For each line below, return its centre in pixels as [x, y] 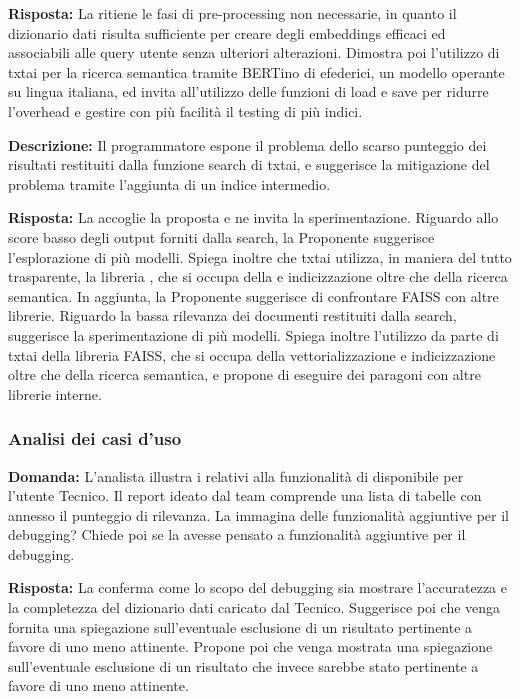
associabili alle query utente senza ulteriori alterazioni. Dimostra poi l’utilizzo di [254, 52]
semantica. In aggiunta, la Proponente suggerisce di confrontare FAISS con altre [253, 295]
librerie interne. [55, 393]
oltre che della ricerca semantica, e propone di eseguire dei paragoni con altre [244, 374]
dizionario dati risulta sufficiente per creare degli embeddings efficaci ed [227, 32]
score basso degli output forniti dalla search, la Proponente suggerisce [221, 236]
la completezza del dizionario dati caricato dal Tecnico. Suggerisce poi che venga [254, 607]
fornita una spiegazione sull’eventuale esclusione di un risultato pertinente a [240, 626]
